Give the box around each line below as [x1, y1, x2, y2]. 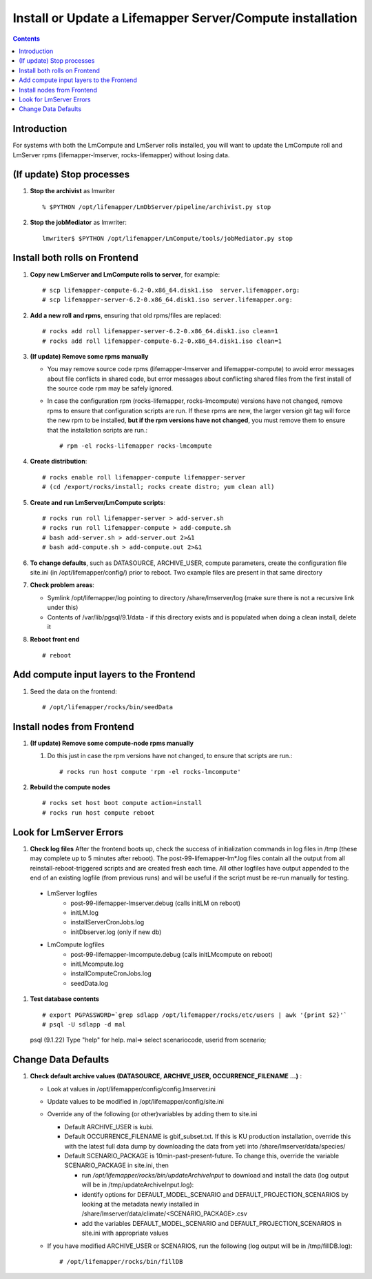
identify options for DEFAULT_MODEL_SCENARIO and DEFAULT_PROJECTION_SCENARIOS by [81, 1190, 349, 1198]
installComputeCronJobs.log [70, 969, 152, 978]
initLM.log [70, 909, 99, 917]
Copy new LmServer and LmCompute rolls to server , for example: [30, 270, 220, 279]
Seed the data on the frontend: [30, 687, 117, 695]
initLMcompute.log [70, 960, 124, 969]
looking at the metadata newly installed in [81, 1200, 200, 1208]
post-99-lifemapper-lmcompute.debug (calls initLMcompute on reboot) [70, 950, 273, 958]
